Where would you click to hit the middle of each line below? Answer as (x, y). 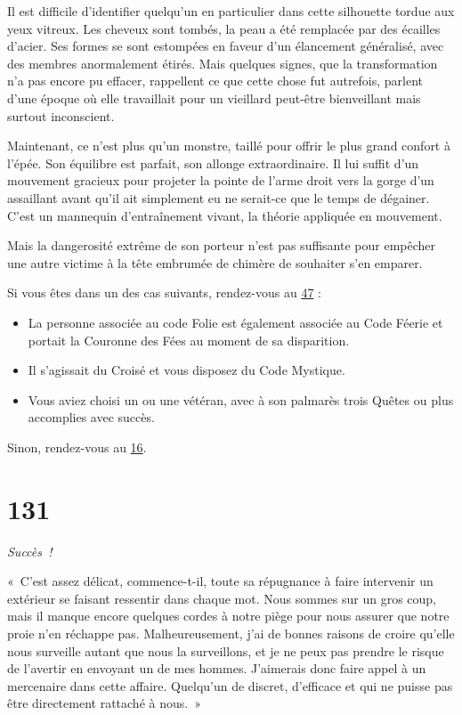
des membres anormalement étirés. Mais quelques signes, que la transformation (223, 63)
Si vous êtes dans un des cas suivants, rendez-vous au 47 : (164, 292)
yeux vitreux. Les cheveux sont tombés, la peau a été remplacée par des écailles (224, 28)
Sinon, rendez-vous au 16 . (77, 447)
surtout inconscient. (61, 115)
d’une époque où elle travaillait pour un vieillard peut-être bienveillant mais (214, 97)
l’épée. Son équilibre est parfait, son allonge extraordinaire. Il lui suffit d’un (213, 162)
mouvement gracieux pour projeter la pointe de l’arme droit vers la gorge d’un (221, 180)
